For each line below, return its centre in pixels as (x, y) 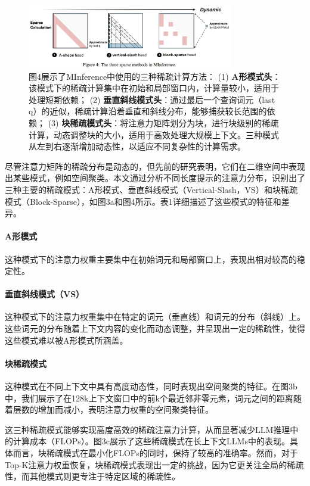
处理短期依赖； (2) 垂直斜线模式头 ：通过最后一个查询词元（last (152, 99)
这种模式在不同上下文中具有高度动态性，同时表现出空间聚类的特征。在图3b (151, 386)
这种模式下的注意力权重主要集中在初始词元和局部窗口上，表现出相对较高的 (151, 259)
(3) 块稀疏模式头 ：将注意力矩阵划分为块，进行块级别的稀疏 (163, 122)
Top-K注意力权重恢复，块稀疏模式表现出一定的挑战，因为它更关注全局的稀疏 (154, 464)
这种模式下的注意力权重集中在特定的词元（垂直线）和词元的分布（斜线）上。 (155, 317)
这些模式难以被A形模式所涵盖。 (66, 340)
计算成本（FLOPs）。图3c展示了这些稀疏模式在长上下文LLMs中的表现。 (151, 441)
